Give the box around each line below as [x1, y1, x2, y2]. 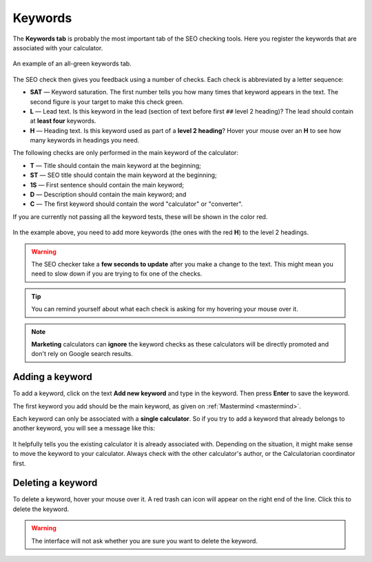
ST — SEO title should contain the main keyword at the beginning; [30, 171, 217, 179]
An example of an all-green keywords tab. [12, 59, 132, 68]
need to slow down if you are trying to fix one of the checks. [31, 269, 203, 278]
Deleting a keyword [12, 477, 98, 489]
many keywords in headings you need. [30, 136, 140, 145]
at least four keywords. [30, 117, 96, 125]
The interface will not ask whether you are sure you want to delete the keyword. [31, 537, 258, 545]
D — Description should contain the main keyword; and [30, 190, 187, 199]
